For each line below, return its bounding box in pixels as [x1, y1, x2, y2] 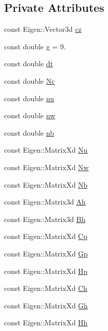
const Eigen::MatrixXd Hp [4, 265, 88, 276]
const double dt [4, 58, 53, 69]
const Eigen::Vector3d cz [4, 24, 82, 34]
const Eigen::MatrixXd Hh [4, 317, 88, 328]
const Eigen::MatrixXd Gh [4, 300, 88, 310]
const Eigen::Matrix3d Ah [4, 196, 86, 207]
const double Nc [4, 75, 55, 86]
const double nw [4, 110, 56, 121]
